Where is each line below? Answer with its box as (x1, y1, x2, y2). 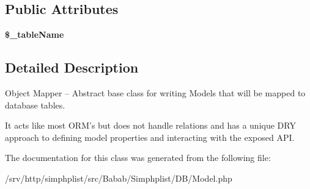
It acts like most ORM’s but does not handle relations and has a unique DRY (5, 119, 296, 132)
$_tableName (5, 28, 64, 41)
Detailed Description (5, 58, 139, 77)
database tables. (5, 98, 65, 111)
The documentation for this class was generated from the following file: (5, 151, 271, 164)
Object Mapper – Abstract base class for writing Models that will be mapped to (5, 87, 306, 99)
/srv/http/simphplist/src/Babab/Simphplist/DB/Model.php (5, 171, 232, 184)
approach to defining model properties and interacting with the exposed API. (5, 130, 295, 143)
